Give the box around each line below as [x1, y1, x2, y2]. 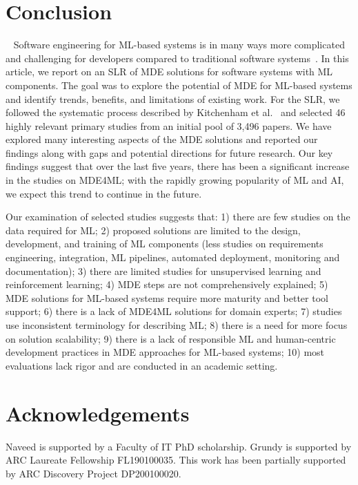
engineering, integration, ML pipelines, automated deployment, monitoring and [6, 250, 340, 265]
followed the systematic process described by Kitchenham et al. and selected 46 [6, 105, 346, 120]
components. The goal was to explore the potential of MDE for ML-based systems [6, 77, 352, 92]
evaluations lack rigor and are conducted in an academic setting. [6, 358, 278, 372]
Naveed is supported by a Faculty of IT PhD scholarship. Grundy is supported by [6, 439, 352, 453]
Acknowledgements [6, 399, 190, 427]
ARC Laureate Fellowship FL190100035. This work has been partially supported [6, 453, 346, 467]
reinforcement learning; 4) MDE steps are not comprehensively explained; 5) [6, 277, 328, 292]
